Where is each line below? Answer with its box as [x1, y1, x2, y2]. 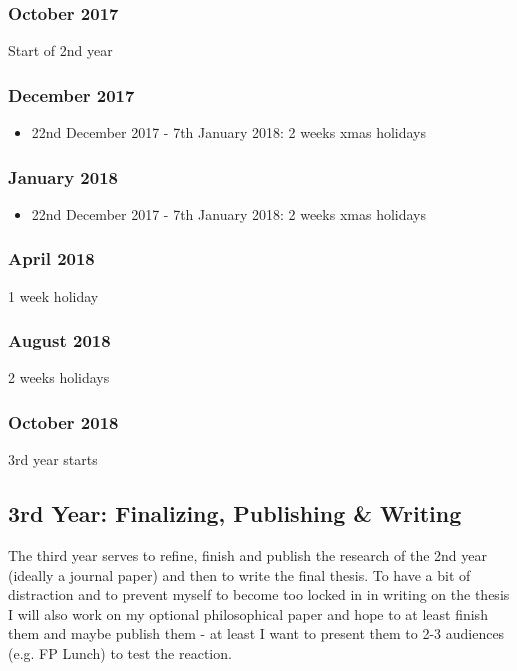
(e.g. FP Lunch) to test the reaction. [8, 643, 232, 664]
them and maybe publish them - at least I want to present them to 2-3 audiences [8, 623, 505, 644]
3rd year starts [8, 449, 98, 470]
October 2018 [8, 409, 119, 434]
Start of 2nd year [8, 40, 113, 61]
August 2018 [8, 328, 111, 353]
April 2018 [8, 246, 95, 271]
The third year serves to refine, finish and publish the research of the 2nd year [8, 545, 487, 566]
